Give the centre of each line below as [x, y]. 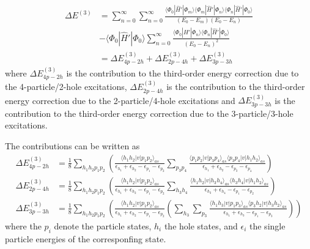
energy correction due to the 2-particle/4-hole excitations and [120, 100]
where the [23, 225]
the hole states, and [201, 225]
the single [268, 225]
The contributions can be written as [72, 146]
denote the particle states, [103, 225]
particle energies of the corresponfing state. [86, 238]
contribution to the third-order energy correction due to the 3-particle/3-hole [149, 113]
